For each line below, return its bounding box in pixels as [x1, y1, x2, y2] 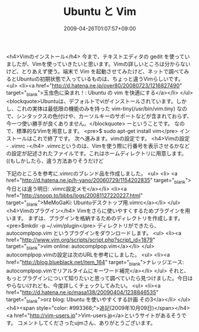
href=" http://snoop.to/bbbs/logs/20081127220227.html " [6, 191, 143, 199]
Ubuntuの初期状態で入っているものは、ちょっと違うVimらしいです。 [16, 75, 184, 82]
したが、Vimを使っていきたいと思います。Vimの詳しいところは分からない [11, 60, 191, 67]
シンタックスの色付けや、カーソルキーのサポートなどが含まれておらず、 [16, 112, 192, 119]
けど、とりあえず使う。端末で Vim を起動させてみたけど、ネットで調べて [6, 67, 184, 75]
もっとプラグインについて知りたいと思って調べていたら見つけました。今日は [6, 274, 193, 281]
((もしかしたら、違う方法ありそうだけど [6, 157, 104, 164]
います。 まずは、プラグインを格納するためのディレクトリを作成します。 [6, 215, 184, 222]
